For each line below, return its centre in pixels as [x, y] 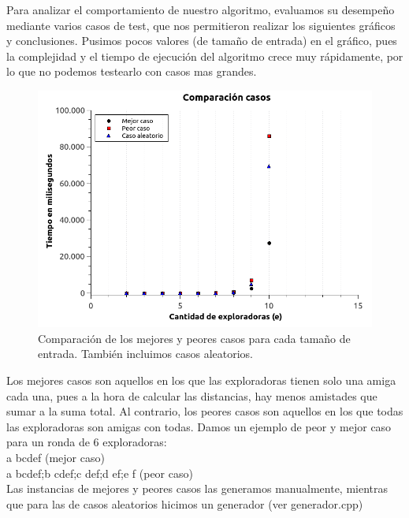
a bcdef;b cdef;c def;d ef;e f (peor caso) [100, 473]
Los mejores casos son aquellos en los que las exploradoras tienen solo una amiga [201, 380]
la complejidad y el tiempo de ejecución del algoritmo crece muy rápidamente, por [205, 56]
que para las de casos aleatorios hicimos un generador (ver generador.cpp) [185, 503]
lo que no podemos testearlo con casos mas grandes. [132, 71]
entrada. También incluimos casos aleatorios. [145, 354]
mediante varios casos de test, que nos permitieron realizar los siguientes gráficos [201, 25]
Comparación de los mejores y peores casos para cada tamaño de [194, 338]
